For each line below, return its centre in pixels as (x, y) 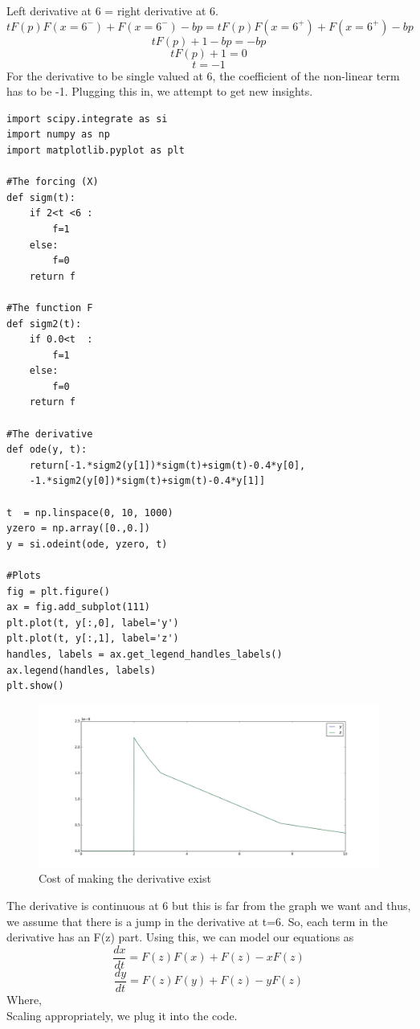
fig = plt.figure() (58, 591)
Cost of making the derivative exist (125, 878)
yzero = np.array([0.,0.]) (78, 529)
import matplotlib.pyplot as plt (96, 150)
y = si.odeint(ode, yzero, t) (87, 544)
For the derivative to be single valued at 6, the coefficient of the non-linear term (203, 75)
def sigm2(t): (44, 324)
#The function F (50, 307)
